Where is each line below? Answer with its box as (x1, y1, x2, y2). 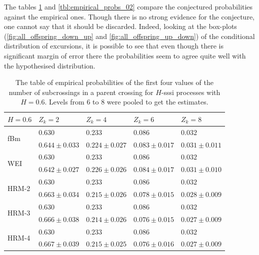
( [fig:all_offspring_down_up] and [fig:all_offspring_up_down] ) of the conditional (4, 30, 255, 41)
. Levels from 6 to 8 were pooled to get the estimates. (44, 96, 208, 107)
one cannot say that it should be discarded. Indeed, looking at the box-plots (4, 21, 237, 31)
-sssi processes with (161, 86, 220, 97)
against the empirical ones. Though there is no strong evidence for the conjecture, (4, 11, 254, 21)
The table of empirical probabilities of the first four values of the (15, 77, 213, 87)
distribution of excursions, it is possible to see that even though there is (4, 40, 224, 51)
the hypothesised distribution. (4, 60, 95, 70)
